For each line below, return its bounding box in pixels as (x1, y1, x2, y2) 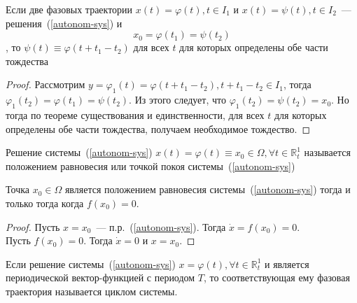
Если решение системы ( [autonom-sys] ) (6, 256, 176, 271)
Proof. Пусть (6, 219, 60, 234)
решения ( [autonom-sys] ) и (6, 15, 122, 30)
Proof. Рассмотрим (6, 77, 85, 92)
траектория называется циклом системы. (6, 283, 178, 298)
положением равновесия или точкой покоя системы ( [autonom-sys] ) (6, 158, 295, 173)
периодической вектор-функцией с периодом (6, 270, 195, 285)
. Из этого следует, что (129, 92, 226, 107)
